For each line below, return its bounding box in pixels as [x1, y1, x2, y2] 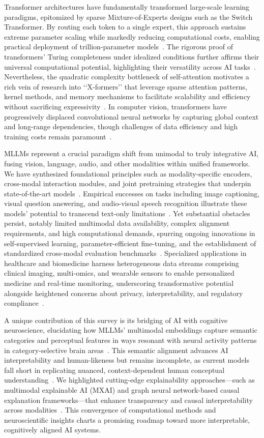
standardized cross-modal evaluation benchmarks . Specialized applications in [4, 248, 247, 258]
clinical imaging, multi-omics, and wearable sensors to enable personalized [4, 268, 234, 278]
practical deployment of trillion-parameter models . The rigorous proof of [4, 41, 233, 52]
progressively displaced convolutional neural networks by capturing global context [4, 111, 259, 122]
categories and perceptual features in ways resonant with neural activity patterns [4, 335, 257, 345]
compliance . [4, 298, 44, 308]
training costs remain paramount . [4, 131, 112, 141]
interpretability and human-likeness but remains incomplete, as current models [4, 355, 250, 365]
